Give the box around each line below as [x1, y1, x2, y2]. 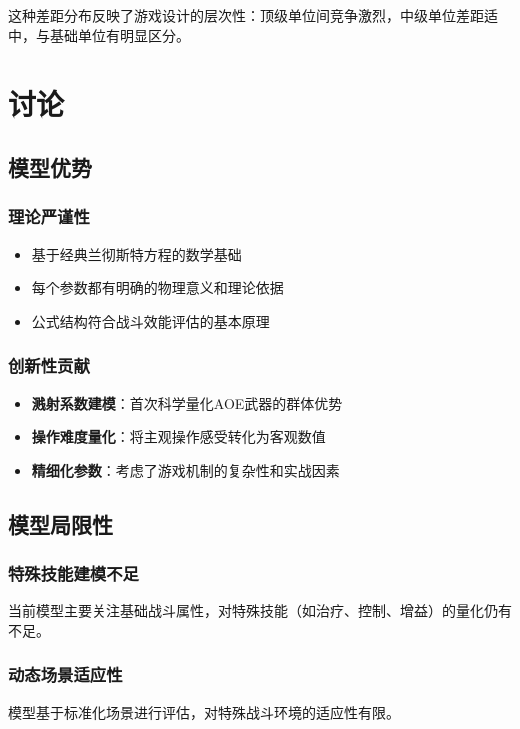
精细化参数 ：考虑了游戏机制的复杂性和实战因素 [31, 459, 340, 480]
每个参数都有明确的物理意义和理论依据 [31, 277, 284, 298]
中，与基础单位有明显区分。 [8, 24, 190, 45]
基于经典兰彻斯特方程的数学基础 [31, 243, 242, 264]
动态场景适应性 [8, 662, 123, 687]
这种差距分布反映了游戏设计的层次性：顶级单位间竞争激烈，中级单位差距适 [8, 5, 498, 25]
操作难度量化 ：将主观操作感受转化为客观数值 [31, 426, 326, 447]
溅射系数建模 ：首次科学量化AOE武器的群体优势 [31, 392, 343, 413]
